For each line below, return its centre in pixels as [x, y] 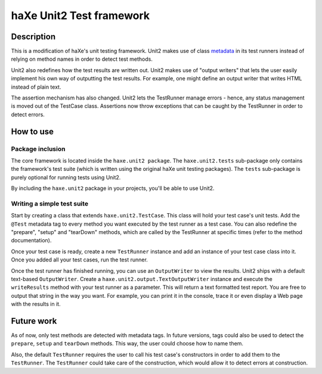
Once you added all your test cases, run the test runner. [80, 260]
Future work [34, 321]
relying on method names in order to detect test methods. [82, 59]
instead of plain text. [36, 87]
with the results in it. [36, 304]
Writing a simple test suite [50, 204]
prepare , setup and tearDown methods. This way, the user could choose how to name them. [127, 344]
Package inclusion [38, 149]
